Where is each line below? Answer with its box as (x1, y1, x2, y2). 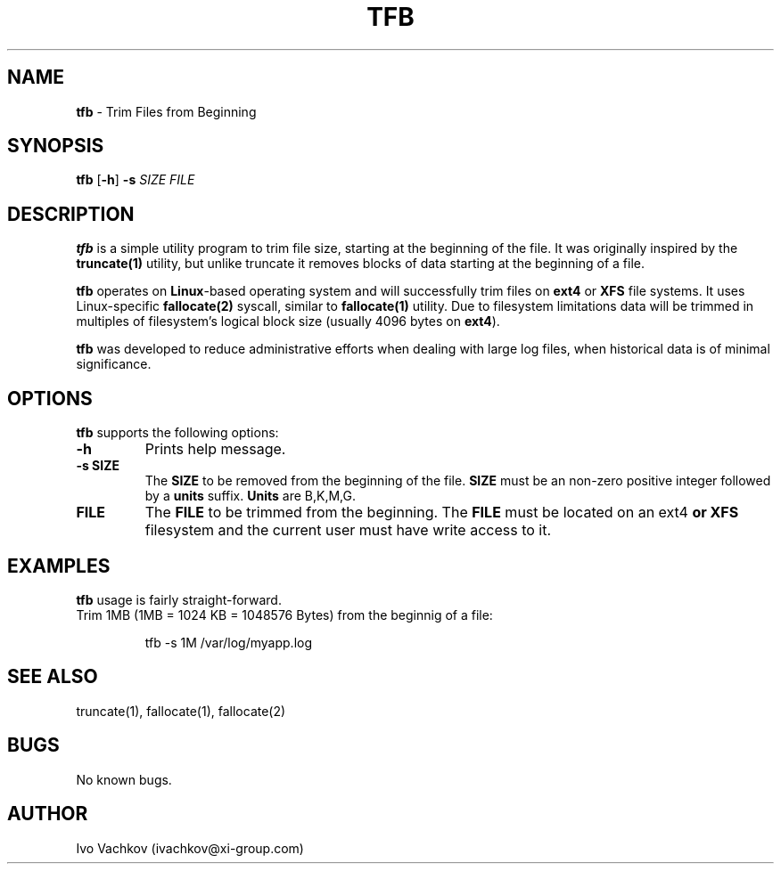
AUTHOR (7, 802, 88, 826)
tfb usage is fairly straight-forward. (76, 591, 282, 607)
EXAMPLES (7, 554, 111, 577)
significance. (76, 356, 152, 372)
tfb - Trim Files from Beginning (76, 103, 257, 119)
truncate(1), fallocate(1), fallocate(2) (76, 703, 286, 719)
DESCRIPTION (7, 202, 135, 225)
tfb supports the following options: (76, 425, 279, 441)
